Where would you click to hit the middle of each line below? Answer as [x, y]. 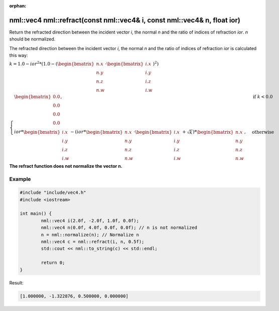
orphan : [18, 6]
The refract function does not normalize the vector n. [66, 166]
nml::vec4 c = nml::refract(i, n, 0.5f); [93, 242]
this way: [19, 56]
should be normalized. [32, 39]
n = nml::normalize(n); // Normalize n [90, 235]
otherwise [263, 132]
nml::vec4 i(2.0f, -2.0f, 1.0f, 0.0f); [90, 221]
